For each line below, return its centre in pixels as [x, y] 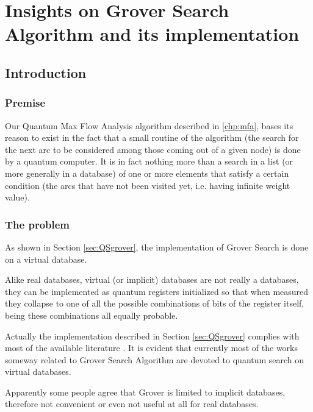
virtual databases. [38, 371]
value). [17, 197]
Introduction [46, 72]
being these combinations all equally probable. [92, 315]
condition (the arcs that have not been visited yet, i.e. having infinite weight [148, 185]
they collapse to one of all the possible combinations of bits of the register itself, [155, 303]
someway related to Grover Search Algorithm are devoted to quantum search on [155, 359]
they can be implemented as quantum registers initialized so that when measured [157, 291]
